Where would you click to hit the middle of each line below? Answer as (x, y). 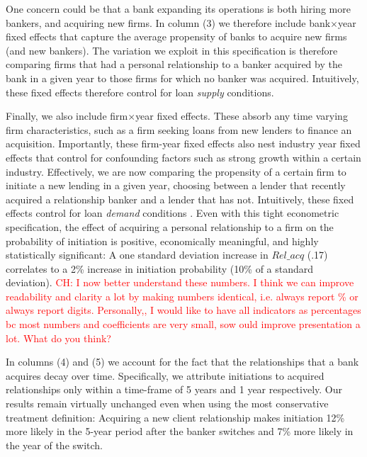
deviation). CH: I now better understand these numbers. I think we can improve (180, 282)
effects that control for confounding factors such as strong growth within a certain (183, 157)
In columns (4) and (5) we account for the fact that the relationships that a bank (182, 362)
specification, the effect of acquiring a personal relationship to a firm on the (170, 226)
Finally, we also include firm (67, 116)
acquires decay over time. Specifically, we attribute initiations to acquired (165, 375)
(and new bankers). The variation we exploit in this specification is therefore (172, 50)
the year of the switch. (54, 445)
